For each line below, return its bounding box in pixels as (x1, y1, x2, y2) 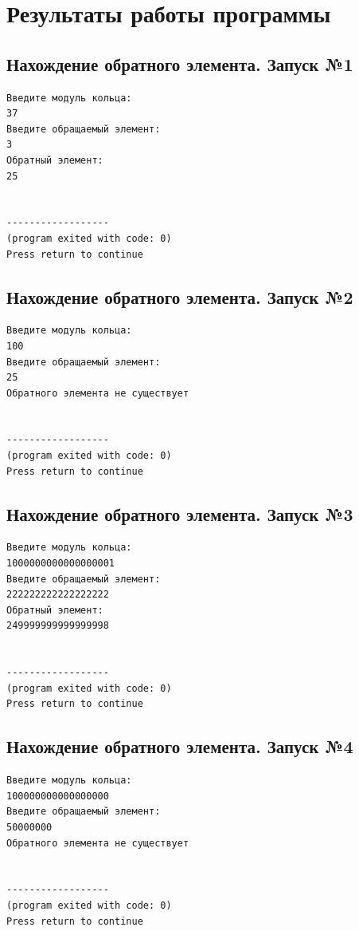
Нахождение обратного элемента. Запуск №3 (6, 501, 353, 526)
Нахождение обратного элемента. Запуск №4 (6, 734, 353, 759)
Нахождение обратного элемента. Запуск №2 (6, 284, 353, 309)
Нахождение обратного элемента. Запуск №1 (6, 51, 353, 76)
